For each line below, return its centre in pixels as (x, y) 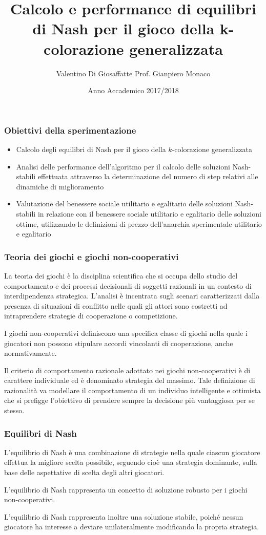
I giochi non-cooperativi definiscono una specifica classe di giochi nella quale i (126, 333)
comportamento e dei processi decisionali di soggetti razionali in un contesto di (128, 285)
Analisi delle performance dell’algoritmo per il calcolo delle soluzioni (123, 166)
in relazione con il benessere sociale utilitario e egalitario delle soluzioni (149, 213)
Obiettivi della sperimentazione (70, 130)
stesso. (14, 410)
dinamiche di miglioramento (60, 186)
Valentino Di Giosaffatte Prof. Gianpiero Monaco (133, 73)
